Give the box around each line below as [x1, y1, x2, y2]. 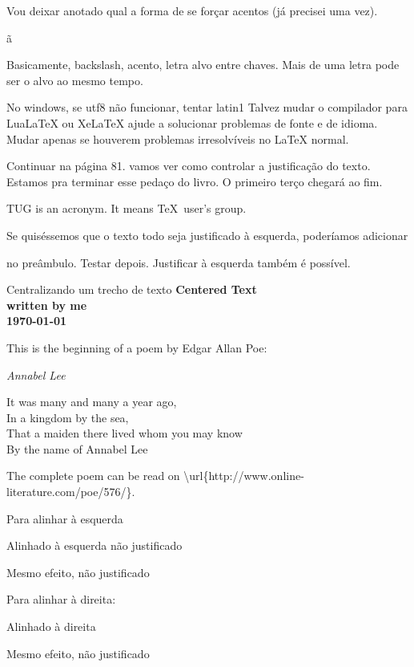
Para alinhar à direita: [6, 591, 116, 608]
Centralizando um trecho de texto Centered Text [6, 281, 257, 298]
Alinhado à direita [6, 618, 96, 635]
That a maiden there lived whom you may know [6, 425, 243, 441]
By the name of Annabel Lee [6, 440, 148, 457]
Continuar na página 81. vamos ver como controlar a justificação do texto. [6, 157, 371, 174]
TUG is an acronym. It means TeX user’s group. [6, 200, 247, 217]
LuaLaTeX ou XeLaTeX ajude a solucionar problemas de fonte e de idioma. [6, 114, 378, 131]
